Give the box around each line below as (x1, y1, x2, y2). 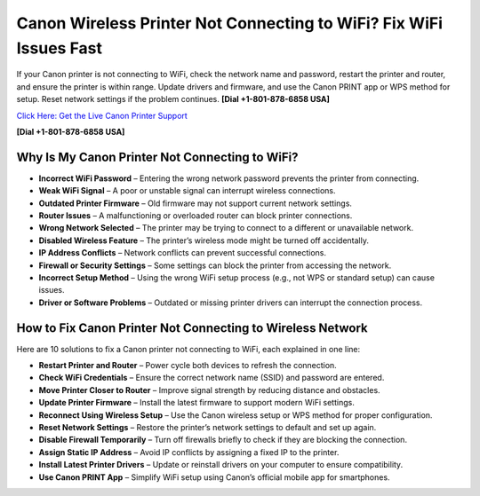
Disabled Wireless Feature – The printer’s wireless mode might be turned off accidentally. (38, 235, 369, 246)
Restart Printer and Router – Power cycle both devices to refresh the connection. (38, 360, 337, 371)
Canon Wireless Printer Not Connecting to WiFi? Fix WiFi (16, 13, 444, 33)
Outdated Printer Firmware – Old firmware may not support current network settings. (38, 198, 353, 209)
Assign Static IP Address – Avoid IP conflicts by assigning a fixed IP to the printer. (38, 446, 340, 457)
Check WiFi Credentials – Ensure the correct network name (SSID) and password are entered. (38, 373, 385, 383)
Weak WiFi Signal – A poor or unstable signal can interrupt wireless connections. (38, 185, 337, 196)
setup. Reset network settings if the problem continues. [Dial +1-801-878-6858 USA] (16, 94, 331, 105)
